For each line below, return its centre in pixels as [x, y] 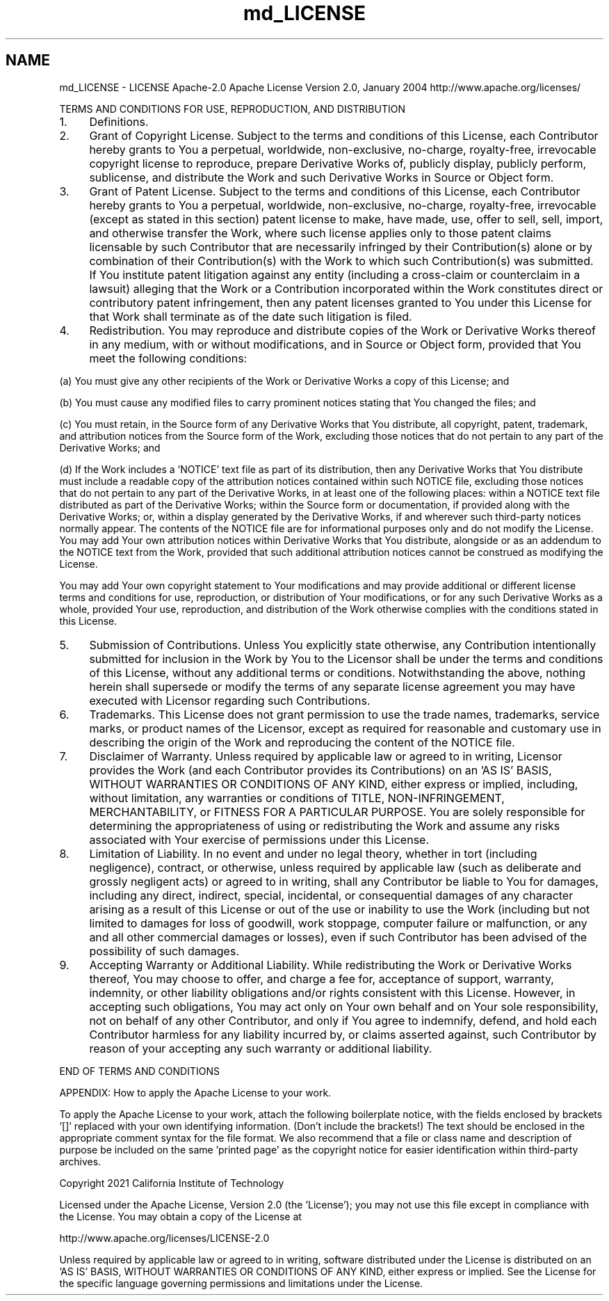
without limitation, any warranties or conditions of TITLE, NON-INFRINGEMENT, [297, 798]
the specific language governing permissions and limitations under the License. [241, 1283]
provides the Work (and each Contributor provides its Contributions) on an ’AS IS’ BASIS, [320, 770]
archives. [80, 1161]
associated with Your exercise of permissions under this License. [259, 839]
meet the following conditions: [168, 358]
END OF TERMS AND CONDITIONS [139, 1071]
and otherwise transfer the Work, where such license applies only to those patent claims [320, 233]
